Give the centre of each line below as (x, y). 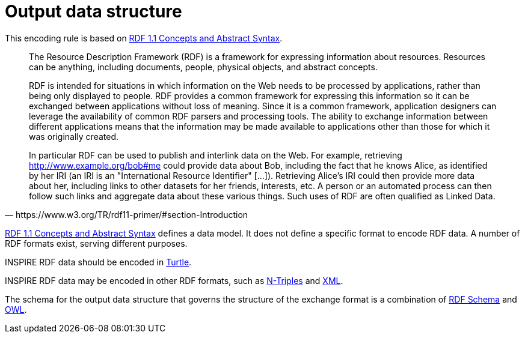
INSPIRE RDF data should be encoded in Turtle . (98, 262)
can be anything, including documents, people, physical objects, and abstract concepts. (203, 67)
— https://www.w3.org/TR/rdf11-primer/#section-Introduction (127, 214)
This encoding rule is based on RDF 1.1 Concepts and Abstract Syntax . (144, 38)
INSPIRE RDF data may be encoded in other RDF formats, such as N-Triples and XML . (174, 280)
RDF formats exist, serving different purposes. (96, 243)
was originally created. (74, 136)
